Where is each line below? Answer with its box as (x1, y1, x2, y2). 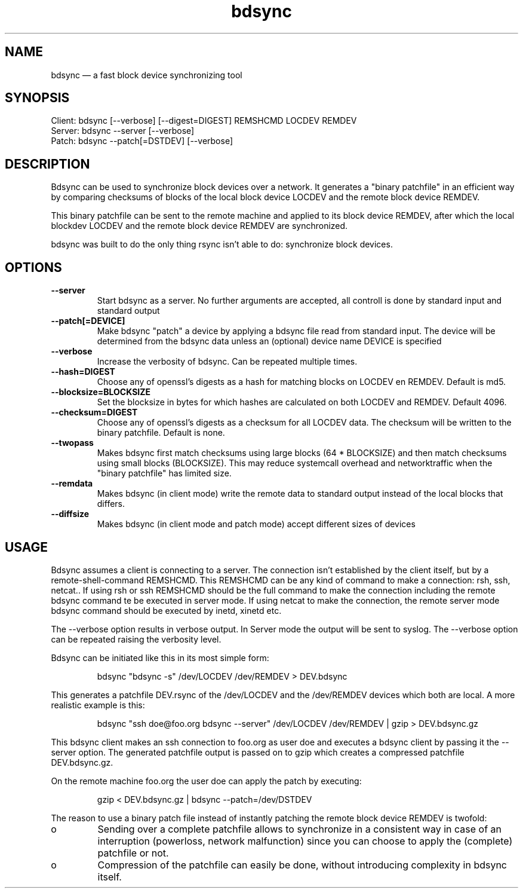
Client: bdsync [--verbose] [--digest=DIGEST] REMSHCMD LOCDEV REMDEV (51, 115, 357, 126)
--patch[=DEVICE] (51, 316, 125, 326)
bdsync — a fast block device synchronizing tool (51, 69, 242, 80)
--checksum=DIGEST (51, 407, 138, 418)
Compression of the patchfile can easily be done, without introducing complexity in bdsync (97, 858, 507, 871)
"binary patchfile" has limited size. (97, 468, 232, 479)
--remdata (51, 478, 93, 489)
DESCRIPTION (5, 156, 90, 172)
